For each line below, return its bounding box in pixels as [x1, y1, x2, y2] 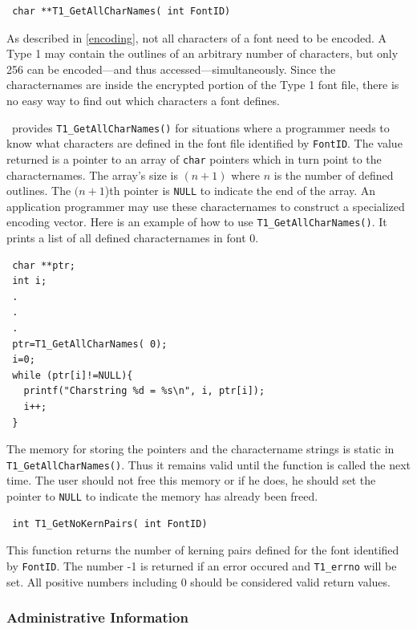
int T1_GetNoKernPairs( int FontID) [12, 517, 208, 530]
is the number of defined [273, 166, 394, 183]
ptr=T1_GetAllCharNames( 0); [12, 338, 168, 350]
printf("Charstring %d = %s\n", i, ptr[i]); [23, 385, 265, 397]
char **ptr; [12, 259, 75, 271]
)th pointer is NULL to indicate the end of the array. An [104, 182, 376, 199]
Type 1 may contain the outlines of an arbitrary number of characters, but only [6, 45, 399, 62]
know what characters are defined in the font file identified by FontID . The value [6, 135, 403, 152]
